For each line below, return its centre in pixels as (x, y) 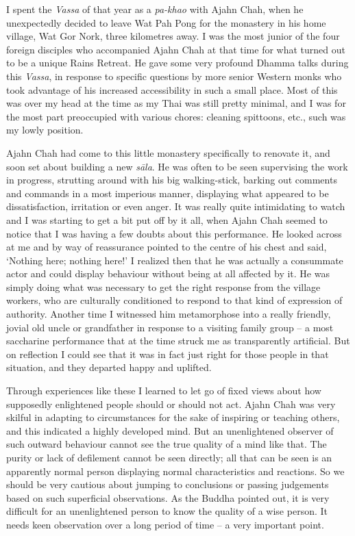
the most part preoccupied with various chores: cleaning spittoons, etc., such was (176, 116)
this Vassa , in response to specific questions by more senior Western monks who (174, 76)
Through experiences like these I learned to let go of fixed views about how (164, 391)
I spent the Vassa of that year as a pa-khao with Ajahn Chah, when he (155, 9)
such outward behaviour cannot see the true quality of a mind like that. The (167, 444)
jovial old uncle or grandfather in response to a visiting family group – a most (170, 327)
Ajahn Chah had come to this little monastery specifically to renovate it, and (168, 152)
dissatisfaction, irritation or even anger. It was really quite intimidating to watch (176, 206)
